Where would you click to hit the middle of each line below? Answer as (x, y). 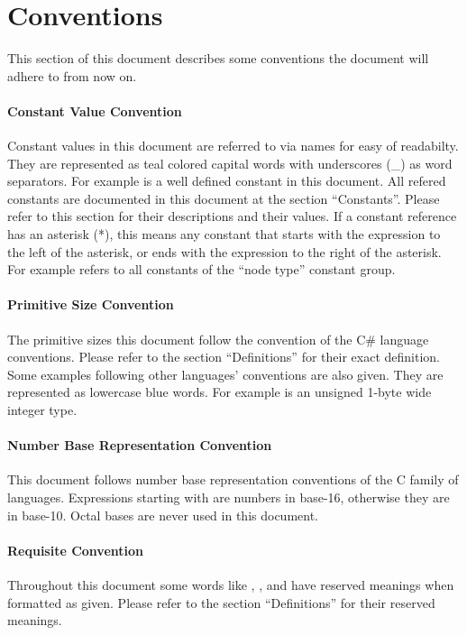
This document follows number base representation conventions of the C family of (233, 479)
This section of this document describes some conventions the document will (218, 58)
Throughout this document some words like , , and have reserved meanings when (231, 584)
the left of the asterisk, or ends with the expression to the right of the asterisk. (224, 251)
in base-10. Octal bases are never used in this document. (163, 515)
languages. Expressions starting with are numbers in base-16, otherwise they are (229, 497)
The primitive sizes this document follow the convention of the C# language (218, 339)
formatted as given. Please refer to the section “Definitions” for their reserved (221, 602)
